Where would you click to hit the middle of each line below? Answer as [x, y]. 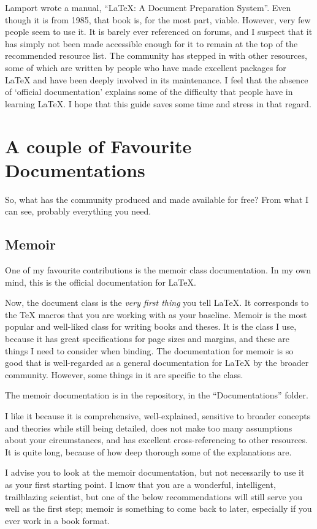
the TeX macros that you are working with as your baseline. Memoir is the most [156, 314]
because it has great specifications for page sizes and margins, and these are [147, 339]
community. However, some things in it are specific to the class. [124, 374]
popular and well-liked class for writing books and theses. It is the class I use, [151, 326]
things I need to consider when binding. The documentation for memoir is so [149, 350]
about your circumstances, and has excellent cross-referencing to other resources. [156, 440]
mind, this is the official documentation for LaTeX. [101, 282]
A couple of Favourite [98, 146]
